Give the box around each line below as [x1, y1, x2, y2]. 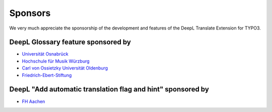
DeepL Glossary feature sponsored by [9, 38, 131, 46]
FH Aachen [22, 98, 45, 104]
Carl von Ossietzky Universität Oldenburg [22, 65, 108, 71]
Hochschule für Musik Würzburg [22, 58, 90, 64]
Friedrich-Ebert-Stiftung [22, 72, 72, 78]
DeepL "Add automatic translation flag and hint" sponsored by [9, 85, 209, 93]
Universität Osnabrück [22, 51, 69, 57]
